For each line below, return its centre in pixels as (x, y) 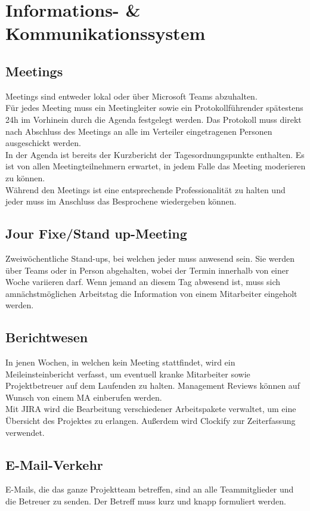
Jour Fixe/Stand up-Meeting (96, 233)
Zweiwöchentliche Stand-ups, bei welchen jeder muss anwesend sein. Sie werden (150, 258)
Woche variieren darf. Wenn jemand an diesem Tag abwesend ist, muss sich (143, 282)
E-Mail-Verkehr (54, 464)
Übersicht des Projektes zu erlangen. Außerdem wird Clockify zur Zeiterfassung (151, 421)
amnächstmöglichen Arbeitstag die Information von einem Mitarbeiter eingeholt (151, 293)
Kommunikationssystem (106, 33)
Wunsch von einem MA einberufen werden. (84, 397)
